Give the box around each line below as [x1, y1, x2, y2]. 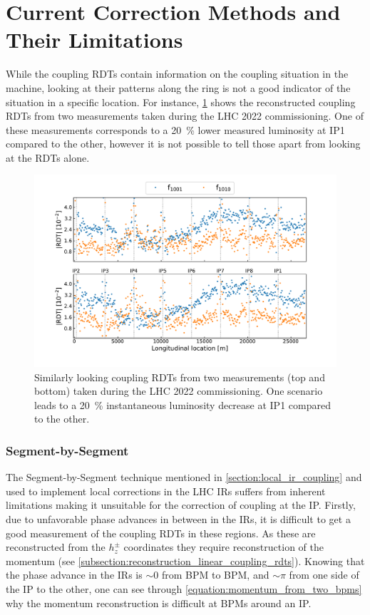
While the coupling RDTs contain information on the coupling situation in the [6, 66, 349, 81]
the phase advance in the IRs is [6, 567, 143, 582]
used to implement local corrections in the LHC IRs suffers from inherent [6, 483, 326, 498]
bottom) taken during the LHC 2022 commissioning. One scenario [34, 383, 323, 398]
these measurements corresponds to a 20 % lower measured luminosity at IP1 [6, 122, 345, 137]
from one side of [289, 567, 359, 582]
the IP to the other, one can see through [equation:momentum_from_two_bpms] [6, 581, 362, 596]
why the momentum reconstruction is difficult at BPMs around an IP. [6, 595, 312, 610]
